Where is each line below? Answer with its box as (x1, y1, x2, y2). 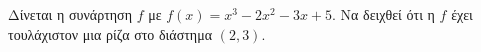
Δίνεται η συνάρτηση (8, 4, 132, 24)
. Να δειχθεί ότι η (332, 4, 435, 24)
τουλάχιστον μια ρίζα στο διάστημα (8, 23, 213, 44)
